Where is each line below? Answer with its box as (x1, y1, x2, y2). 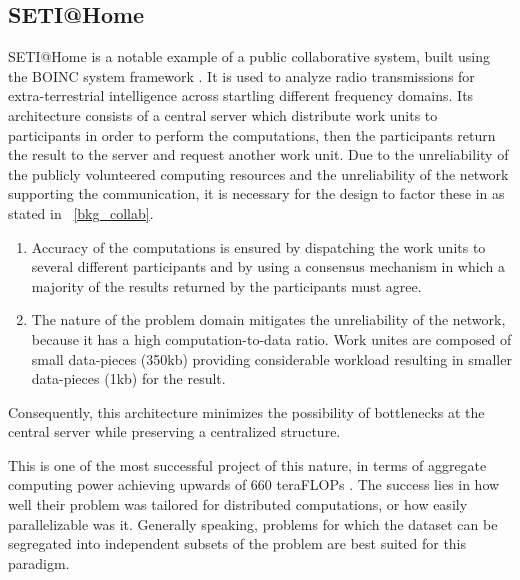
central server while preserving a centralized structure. (8, 421, 341, 442)
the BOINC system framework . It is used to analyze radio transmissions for (8, 65, 475, 86)
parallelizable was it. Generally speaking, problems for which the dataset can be (8, 513, 498, 534)
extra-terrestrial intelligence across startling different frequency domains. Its (8, 85, 474, 106)
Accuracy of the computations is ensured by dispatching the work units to (31, 236, 486, 257)
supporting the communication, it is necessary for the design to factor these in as (8, 183, 505, 204)
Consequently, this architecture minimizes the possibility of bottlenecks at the (8, 401, 485, 422)
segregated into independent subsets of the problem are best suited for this (8, 533, 467, 554)
